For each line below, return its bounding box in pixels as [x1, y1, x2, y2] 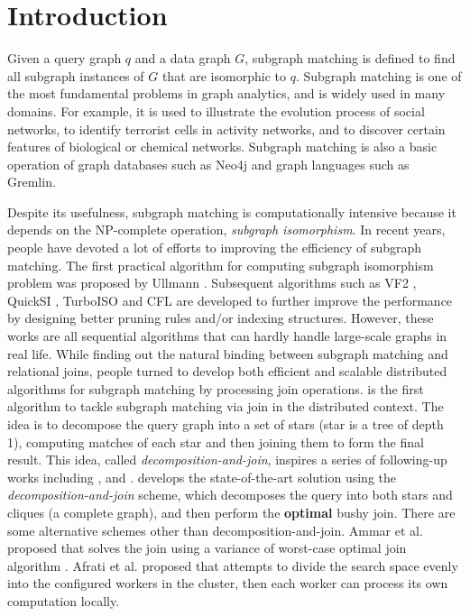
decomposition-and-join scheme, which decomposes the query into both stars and [7, 485, 453, 504]
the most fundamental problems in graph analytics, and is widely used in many [7, 84, 446, 103]
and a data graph [134, 49, 231, 68]
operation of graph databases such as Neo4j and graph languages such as [7, 154, 410, 173]
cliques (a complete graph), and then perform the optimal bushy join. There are [7, 502, 456, 521]
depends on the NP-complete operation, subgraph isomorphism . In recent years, [7, 220, 446, 239]
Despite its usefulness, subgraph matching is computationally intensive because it [7, 202, 456, 221]
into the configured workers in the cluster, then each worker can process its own [7, 574, 448, 593]
